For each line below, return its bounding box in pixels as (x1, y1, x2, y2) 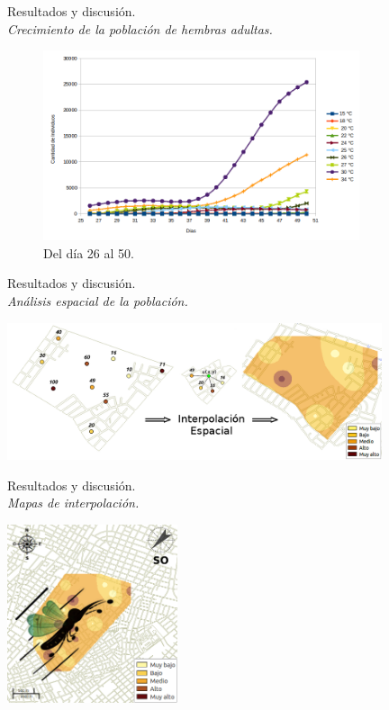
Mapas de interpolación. (7, 493, 140, 512)
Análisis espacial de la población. (7, 292, 188, 310)
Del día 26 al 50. (43, 243, 134, 262)
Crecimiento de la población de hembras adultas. (7, 19, 273, 38)
